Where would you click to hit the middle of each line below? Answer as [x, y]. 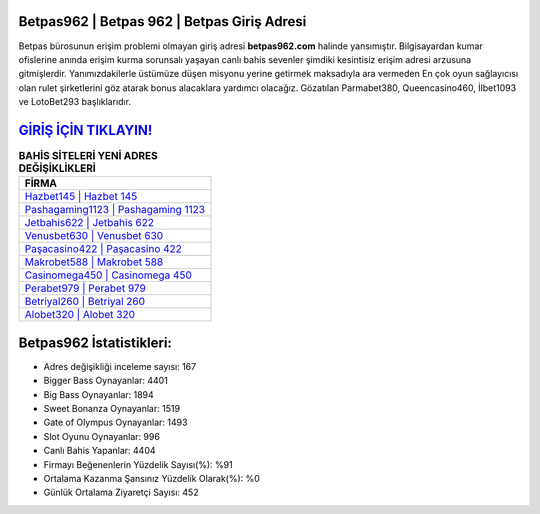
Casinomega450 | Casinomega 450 [108, 275]
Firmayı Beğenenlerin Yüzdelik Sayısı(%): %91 [138, 464]
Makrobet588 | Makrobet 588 [94, 262]
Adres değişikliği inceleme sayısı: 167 [120, 366]
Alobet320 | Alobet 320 [79, 315]
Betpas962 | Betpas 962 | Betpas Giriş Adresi [162, 21]
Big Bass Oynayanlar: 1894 [98, 394]
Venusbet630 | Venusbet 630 [94, 236]
